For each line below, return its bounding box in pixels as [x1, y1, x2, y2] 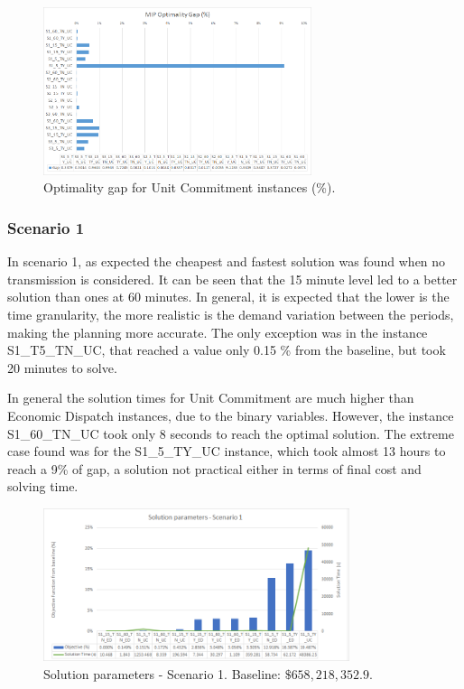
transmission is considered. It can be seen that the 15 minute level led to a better [7, 269, 458, 288]
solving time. [7, 477, 79, 496]
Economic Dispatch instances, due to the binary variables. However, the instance [7, 405, 454, 424]
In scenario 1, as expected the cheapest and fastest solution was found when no [7, 252, 446, 271]
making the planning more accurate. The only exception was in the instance [7, 322, 428, 341]
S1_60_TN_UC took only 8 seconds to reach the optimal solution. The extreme [7, 424, 454, 442]
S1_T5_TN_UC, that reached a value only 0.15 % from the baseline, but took [7, 340, 446, 359]
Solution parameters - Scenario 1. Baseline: [43, 664, 281, 683]
